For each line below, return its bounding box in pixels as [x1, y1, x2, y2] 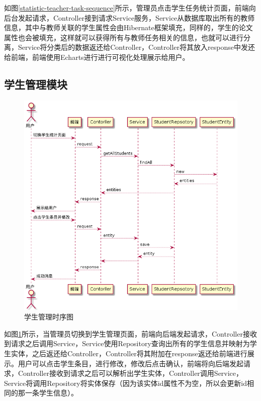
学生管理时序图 [24, 311, 73, 322]
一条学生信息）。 [25, 387, 78, 398]
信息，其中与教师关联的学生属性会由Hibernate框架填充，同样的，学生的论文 [4, 22, 253, 33]
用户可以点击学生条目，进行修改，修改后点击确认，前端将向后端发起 [18, 358, 243, 368]
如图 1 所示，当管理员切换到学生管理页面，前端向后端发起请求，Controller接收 [4, 328, 257, 339]
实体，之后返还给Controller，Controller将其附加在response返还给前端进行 [11, 348, 247, 359]
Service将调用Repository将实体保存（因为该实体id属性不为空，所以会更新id [4, 377, 247, 388]
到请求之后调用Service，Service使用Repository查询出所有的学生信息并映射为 [4, 338, 250, 349]
